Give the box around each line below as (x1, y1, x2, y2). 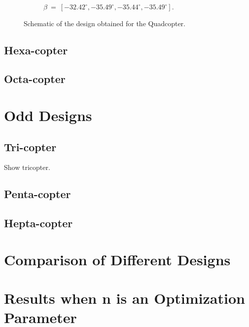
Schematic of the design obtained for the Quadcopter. (24, 18, 186, 28)
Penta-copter (4, 186, 71, 202)
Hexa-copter (4, 42, 68, 57)
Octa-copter (4, 71, 66, 86)
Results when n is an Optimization (4, 288, 245, 308)
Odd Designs (4, 105, 92, 125)
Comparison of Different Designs (4, 249, 231, 269)
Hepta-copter (4, 215, 73, 231)
